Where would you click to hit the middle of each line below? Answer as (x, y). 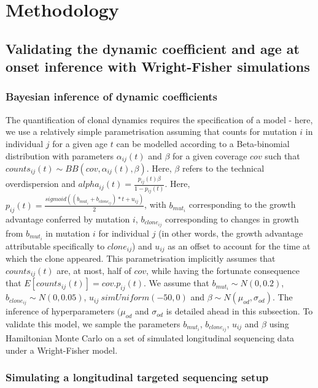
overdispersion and (41, 184)
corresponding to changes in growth (232, 219)
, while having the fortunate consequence (223, 270)
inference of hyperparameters (60, 311)
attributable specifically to (55, 245)
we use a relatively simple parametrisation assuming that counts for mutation (151, 131)
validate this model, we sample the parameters (93, 323)
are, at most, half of (94, 270)
